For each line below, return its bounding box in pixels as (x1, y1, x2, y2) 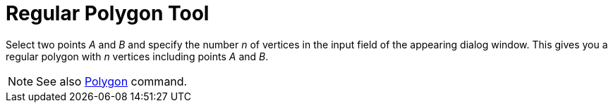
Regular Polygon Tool (6, 1, 210, 25)
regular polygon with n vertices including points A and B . (6, 50, 269, 62)
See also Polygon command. (36, 74, 188, 88)
